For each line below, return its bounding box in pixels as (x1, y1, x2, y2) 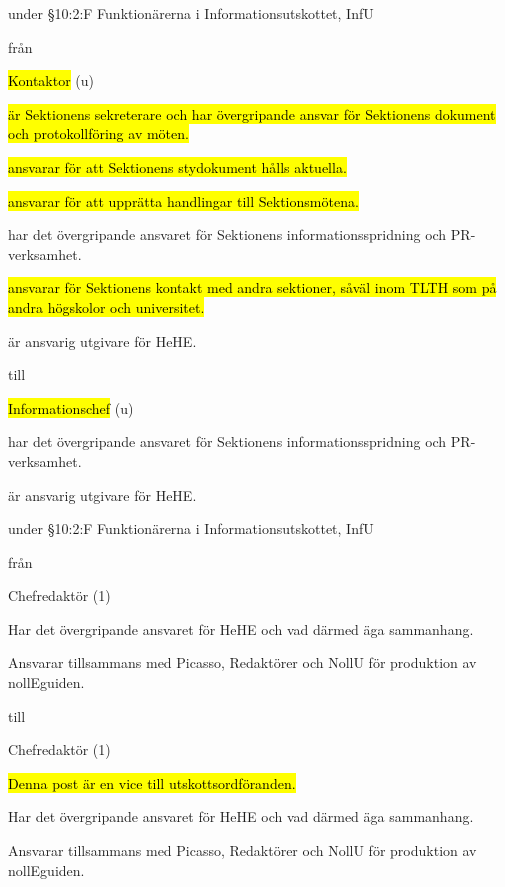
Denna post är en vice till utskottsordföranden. (8, 772, 296, 793)
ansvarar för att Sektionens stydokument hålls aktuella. (8, 156, 347, 177)
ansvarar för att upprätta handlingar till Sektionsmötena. (8, 190, 359, 211)
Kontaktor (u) (8, 70, 95, 91)
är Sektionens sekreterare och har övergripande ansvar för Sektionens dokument (8, 103, 496, 124)
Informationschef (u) (8, 397, 134, 418)
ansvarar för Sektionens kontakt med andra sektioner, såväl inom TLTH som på (8, 277, 497, 298)
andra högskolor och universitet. (8, 296, 205, 317)
